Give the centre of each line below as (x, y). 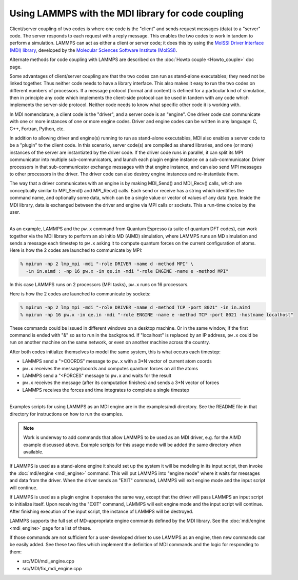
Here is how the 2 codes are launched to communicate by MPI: (76, 250)
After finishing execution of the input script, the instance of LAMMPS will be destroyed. (101, 511)
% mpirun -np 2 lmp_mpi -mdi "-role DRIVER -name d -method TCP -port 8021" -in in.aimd (135, 307)
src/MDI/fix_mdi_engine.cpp (52, 568)
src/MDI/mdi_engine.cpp (48, 561)
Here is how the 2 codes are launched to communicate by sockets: (80, 294)
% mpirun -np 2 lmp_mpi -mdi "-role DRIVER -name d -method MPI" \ (107, 264)
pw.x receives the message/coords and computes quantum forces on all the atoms (110, 368)
